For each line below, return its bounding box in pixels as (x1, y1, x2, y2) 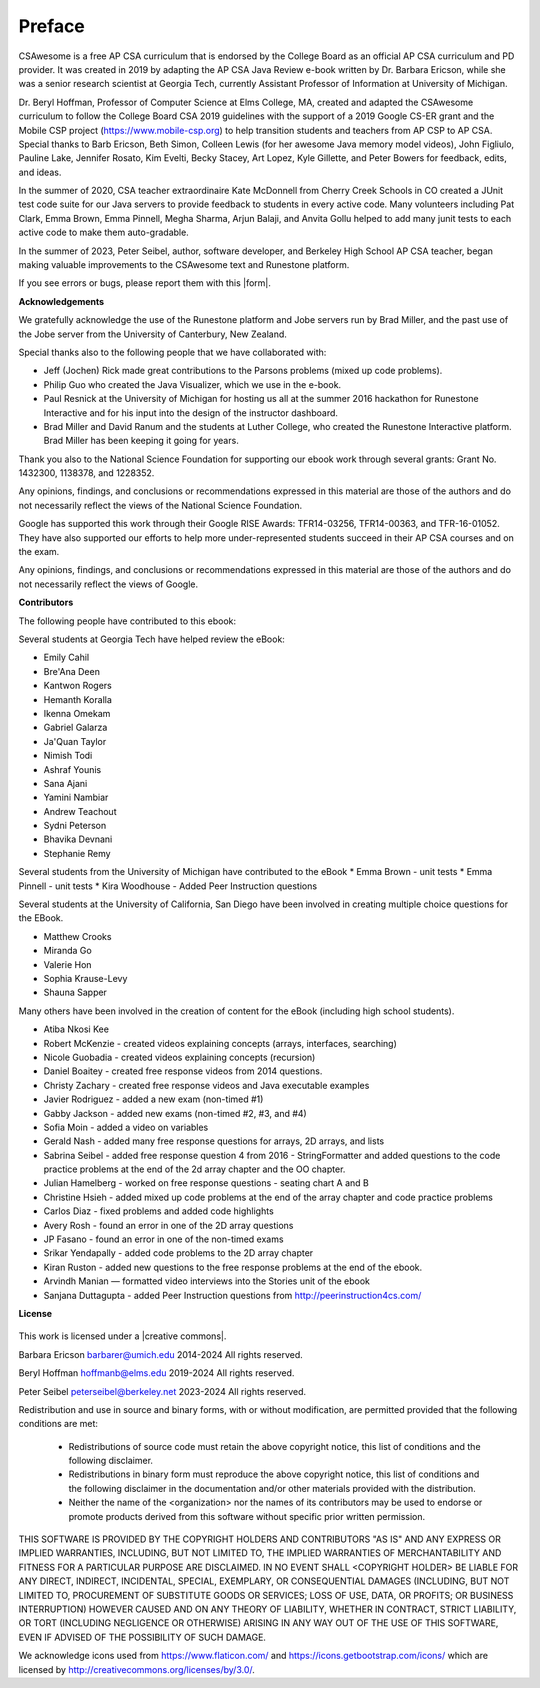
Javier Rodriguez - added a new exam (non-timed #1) (43, 1093, 264, 1105)
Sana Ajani (43, 777, 88, 789)
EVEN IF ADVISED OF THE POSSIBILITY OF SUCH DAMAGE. (18, 1631, 267, 1643)
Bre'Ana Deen (43, 665, 100, 677)
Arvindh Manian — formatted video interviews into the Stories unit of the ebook (43, 1275, 370, 1287)
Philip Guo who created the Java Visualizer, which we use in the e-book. (43, 378, 342, 390)
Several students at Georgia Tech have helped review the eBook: (18, 633, 285, 645)
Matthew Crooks (43, 930, 112, 942)
